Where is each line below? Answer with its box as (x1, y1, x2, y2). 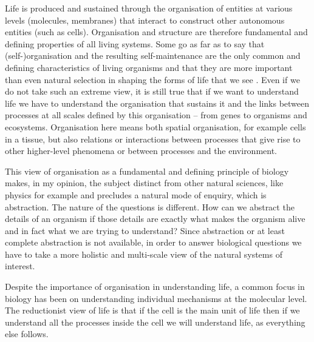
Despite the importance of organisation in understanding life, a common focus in (5, 280, 305, 293)
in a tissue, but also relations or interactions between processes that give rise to (5, 132, 301, 145)
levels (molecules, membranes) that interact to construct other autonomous (5, 13, 285, 26)
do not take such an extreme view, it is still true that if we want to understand (5, 85, 299, 98)
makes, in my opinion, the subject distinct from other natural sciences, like (5, 176, 284, 189)
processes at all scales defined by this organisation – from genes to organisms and (5, 109, 307, 121)
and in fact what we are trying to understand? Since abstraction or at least (5, 224, 285, 236)
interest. (5, 260, 35, 272)
